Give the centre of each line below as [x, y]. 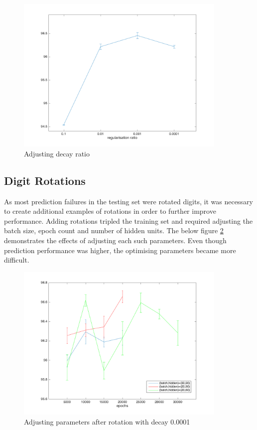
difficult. [17, 260]
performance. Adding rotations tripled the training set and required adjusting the [128, 220]
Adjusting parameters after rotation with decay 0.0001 [107, 421]
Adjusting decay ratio [57, 153]
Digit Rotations [45, 180]
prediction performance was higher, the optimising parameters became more [120, 250]
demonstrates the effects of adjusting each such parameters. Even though [115, 240]
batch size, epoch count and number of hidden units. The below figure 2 [114, 230]
